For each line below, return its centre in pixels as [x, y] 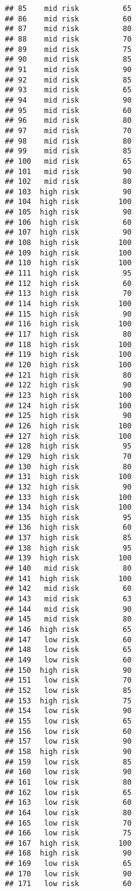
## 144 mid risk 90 [68, 609]
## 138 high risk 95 [68, 548]
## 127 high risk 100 [68, 436]
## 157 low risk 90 [68, 742]
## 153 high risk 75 [68, 701]
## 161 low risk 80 [68, 782]
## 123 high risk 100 [68, 395]
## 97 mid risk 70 [68, 130]
